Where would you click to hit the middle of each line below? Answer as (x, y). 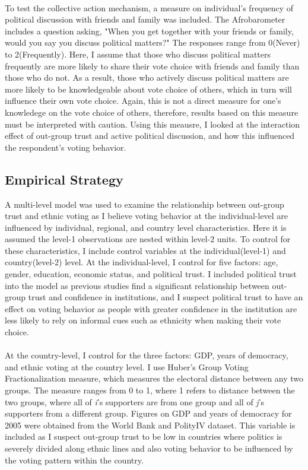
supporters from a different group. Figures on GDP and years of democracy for (148, 413)
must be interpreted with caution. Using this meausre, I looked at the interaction (153, 124)
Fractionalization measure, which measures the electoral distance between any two (154, 378)
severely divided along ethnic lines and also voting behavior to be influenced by (149, 448)
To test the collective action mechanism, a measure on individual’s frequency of (149, 7)
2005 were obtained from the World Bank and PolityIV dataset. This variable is (150, 425)
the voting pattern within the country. (74, 460)
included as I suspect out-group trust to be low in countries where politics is (144, 436)
